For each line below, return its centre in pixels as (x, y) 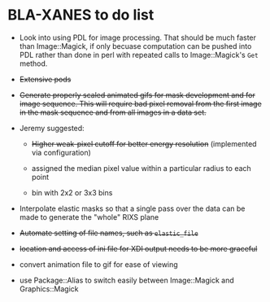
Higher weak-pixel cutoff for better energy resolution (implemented (144, 143)
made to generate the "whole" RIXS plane (89, 217)
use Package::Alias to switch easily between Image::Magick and (126, 280)
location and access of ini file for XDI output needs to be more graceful (138, 248)
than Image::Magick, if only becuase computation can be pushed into (135, 46)
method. (33, 63)
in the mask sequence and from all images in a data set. (113, 112)
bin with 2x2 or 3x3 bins (72, 192)
